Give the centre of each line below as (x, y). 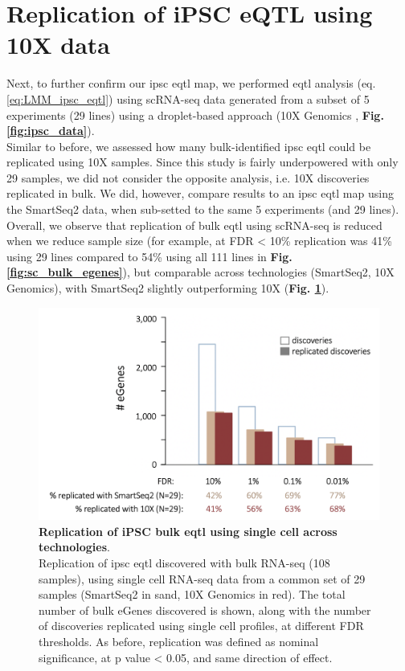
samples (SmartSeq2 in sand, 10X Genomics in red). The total (192, 594)
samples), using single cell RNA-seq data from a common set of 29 (202, 578)
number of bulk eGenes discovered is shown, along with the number (205, 610)
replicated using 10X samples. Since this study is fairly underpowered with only (202, 162)
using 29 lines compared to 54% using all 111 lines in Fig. (149, 256)
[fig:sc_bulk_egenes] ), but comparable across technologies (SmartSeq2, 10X (200, 272)
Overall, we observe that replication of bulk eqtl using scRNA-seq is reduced (194, 225)
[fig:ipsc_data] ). (51, 131)
